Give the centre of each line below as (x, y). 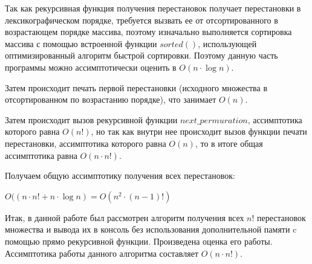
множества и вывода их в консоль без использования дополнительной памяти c (151, 229)
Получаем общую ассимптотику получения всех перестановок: (120, 175)
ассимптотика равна (41, 155)
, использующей (227, 43)
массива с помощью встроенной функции (81, 43)
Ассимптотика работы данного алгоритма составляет (102, 253)
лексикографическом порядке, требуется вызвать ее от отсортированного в (141, 20)
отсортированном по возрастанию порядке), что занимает (111, 99)
